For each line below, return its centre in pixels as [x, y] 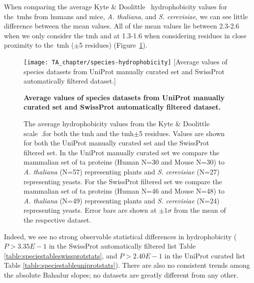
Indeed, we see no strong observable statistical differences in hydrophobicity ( [120, 236]
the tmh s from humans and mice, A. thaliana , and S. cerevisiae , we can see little [126, 16]
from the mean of [200, 210]
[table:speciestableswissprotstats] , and [61, 255]
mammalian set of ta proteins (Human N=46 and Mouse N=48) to [124, 191]
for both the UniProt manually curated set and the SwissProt [116, 143]
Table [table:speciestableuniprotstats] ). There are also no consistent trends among [127, 265]
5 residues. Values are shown [182, 133]
